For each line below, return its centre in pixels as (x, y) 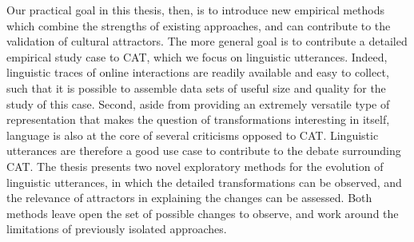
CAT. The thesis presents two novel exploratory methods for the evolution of (195, 166)
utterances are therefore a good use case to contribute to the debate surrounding (204, 151)
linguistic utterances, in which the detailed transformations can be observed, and (204, 182)
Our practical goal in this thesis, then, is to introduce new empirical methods (196, 10)
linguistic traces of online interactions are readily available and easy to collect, (198, 72)
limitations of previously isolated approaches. (117, 229)
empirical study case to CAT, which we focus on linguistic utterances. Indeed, (197, 56)
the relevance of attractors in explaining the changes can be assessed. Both (189, 198)
